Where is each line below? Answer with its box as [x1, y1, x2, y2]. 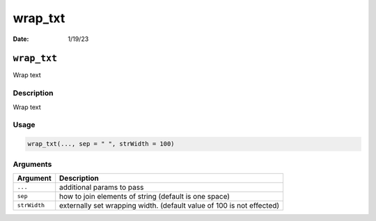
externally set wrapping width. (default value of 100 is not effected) [59, 200, 280, 210]
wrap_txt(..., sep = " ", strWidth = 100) [27, 140, 175, 148]
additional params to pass [59, 182, 144, 192]
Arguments [13, 159, 52, 169]
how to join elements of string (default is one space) [59, 191, 230, 201]
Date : [13, 35, 29, 43]
